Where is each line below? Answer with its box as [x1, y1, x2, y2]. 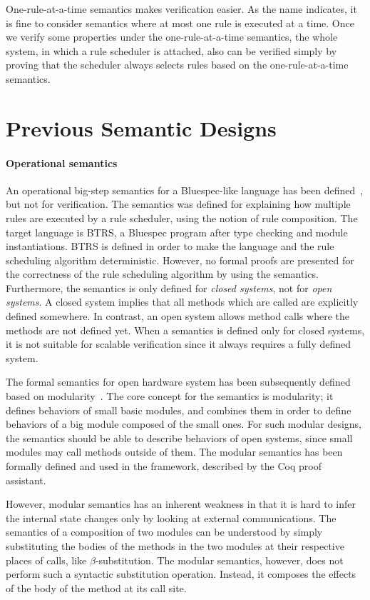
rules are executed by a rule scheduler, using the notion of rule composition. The [6, 210, 358, 225]
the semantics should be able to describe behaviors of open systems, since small [6, 430, 353, 445]
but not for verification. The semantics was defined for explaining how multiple [6, 196, 351, 211]
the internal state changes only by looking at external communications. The [6, 510, 336, 525]
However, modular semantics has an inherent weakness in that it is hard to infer [6, 496, 356, 511]
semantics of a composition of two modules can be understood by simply [6, 524, 323, 539]
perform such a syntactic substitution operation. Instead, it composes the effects [6, 566, 356, 581]
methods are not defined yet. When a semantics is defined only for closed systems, [6, 322, 365, 337]
